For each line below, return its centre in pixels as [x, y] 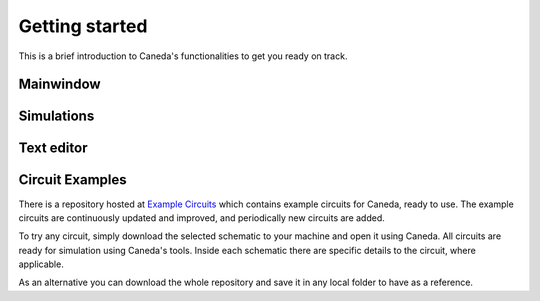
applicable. [41, 264]
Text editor [53, 148]
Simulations [56, 116]
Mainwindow [59, 84]
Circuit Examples [72, 180]
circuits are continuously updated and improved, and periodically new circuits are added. [201, 217]
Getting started [83, 26]
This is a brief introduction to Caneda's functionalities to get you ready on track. [183, 56]
